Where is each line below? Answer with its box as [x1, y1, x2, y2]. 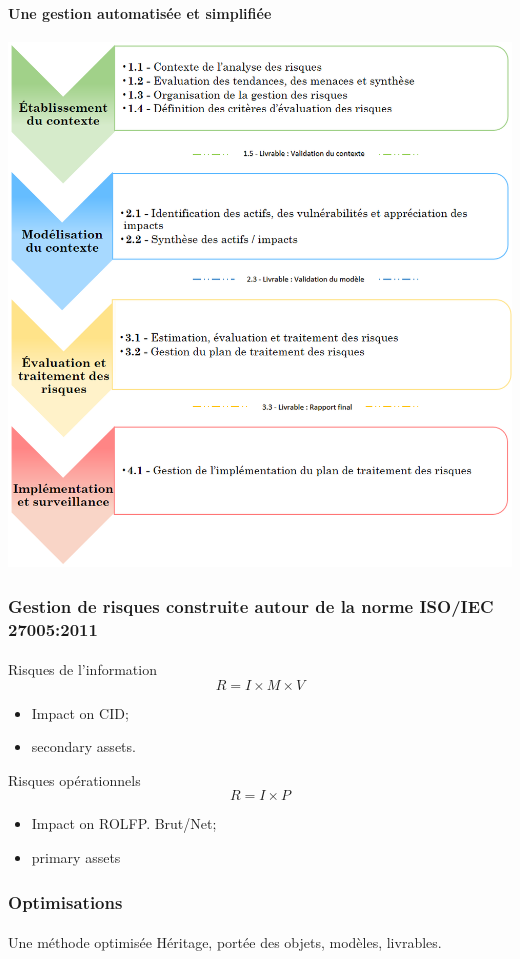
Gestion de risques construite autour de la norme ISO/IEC [8, 593, 494, 618]
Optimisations [8, 889, 123, 914]
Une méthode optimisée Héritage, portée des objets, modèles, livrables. [8, 932, 442, 953]
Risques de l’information [8, 659, 157, 680]
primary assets [31, 847, 121, 868]
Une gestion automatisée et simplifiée [8, 2, 272, 23]
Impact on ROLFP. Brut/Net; [31, 813, 217, 834]
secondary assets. [31, 736, 136, 757]
